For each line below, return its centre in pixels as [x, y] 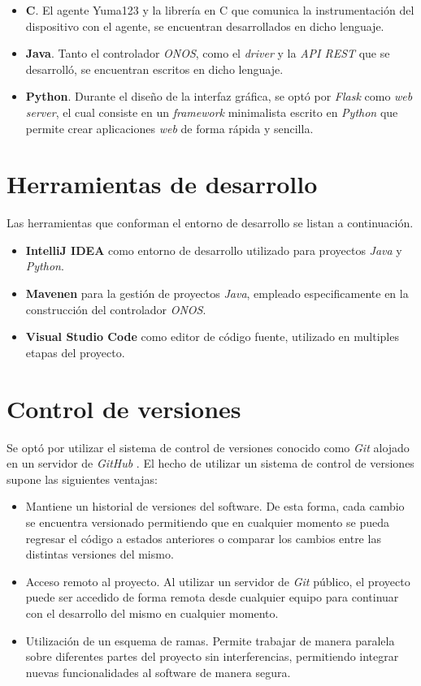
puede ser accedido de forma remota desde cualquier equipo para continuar [212, 597]
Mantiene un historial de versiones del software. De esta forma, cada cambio [215, 506]
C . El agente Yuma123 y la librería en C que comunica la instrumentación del [220, 10]
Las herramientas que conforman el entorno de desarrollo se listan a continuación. [210, 223]
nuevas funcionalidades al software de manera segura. [158, 672]
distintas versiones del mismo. [100, 554]
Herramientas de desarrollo [162, 184]
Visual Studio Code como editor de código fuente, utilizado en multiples [212, 337]
